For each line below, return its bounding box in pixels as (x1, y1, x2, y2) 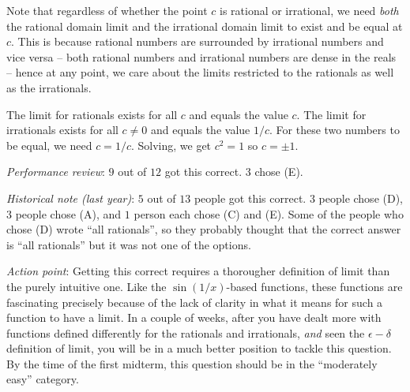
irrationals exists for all (6, 121, 118, 138)
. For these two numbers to (269, 121, 400, 138)
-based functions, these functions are (226, 278, 403, 294)
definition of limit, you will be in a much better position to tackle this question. (6, 340, 392, 357)
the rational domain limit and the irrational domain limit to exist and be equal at (6, 17, 403, 34)
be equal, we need (6, 136, 92, 153)
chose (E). (254, 163, 303, 180)
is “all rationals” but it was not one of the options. (6, 236, 251, 252)
